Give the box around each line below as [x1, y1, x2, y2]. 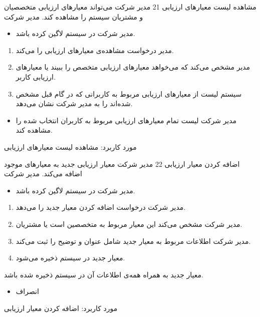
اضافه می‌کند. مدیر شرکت [4, 168, 82, 179]
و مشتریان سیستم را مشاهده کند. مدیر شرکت [4, 11, 143, 22]
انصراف [16, 286, 39, 296]
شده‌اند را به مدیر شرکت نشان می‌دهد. [16, 98, 133, 109]
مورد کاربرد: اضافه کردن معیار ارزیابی [4, 302, 118, 313]
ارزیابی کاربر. [16, 71, 56, 82]
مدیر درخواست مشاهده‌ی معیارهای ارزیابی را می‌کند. [16, 45, 174, 55]
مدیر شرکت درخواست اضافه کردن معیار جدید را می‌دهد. [16, 202, 186, 212]
